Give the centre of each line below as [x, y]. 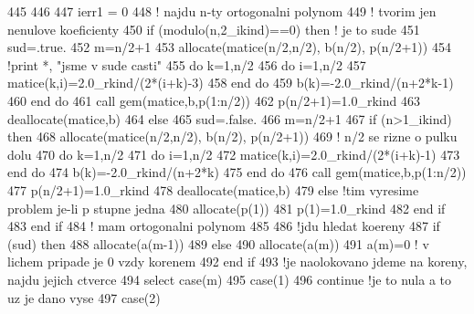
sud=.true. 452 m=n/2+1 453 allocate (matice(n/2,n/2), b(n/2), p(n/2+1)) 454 [229, 47]
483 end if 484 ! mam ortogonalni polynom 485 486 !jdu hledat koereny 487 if [224, 226]
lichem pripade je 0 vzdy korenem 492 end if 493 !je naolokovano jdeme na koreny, [237, 262]
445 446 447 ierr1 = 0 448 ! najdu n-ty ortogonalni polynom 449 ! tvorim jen [222, 11]
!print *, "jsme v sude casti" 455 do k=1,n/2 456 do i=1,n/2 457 [187, 64]
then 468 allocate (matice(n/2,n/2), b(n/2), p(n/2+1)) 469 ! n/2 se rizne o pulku [232, 136]
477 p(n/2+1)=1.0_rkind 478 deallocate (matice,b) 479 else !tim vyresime [213, 189]
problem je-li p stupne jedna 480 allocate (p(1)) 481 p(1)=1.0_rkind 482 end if [226, 208]
